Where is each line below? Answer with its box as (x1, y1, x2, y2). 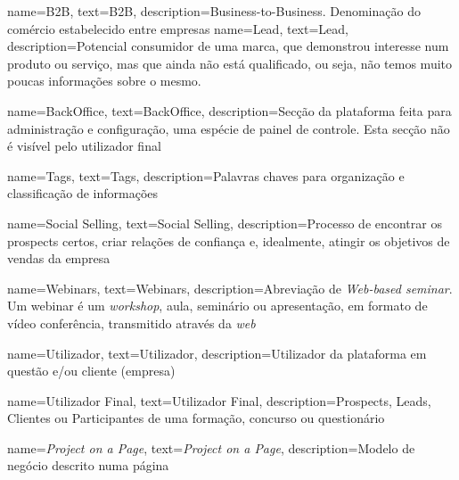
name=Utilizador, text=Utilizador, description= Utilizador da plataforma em (7, 343, 427, 362)
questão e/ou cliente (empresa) (7, 361, 176, 380)
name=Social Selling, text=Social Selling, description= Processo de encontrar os (7, 213, 442, 232)
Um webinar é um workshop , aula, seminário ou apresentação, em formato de (7, 296, 428, 315)
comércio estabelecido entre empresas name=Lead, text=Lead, (7, 19, 348, 37)
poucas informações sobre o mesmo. (7, 71, 201, 90)
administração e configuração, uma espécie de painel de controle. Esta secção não (7, 119, 450, 137)
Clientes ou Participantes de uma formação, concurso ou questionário (7, 409, 385, 427)
